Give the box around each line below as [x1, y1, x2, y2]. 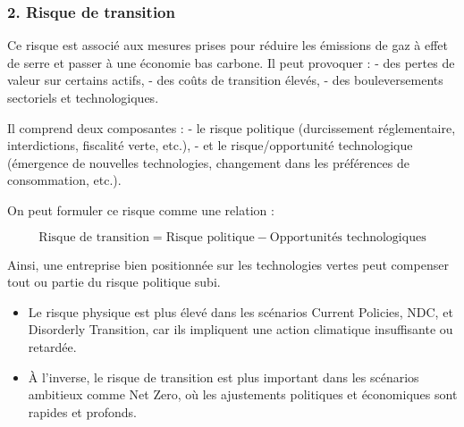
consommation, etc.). [7, 171, 122, 189]
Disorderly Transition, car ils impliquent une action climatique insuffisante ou [28, 320, 453, 339]
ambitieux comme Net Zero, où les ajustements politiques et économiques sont [28, 385, 458, 404]
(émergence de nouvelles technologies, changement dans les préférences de [7, 153, 409, 172]
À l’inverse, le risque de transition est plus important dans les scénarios [28, 367, 419, 386]
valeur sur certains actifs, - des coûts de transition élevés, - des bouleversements [7, 71, 443, 89]
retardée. [28, 337, 77, 356]
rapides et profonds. [28, 402, 137, 421]
